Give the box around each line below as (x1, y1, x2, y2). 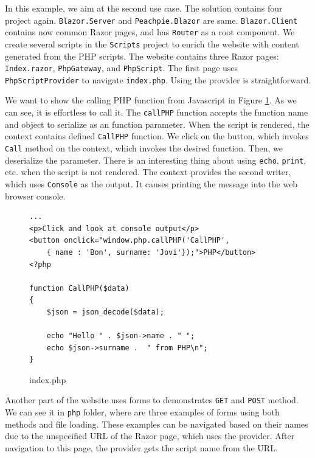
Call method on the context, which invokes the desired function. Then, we (5, 141, 283, 154)
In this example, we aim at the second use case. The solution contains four (5, 2, 283, 14)
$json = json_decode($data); (46, 307, 164, 316)
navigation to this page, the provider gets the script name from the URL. (5, 441, 278, 454)
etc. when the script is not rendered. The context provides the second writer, (5, 165, 291, 178)
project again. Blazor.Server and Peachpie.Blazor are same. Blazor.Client (5, 13, 298, 26)
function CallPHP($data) (29, 283, 130, 293)
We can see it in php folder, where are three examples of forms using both (5, 406, 280, 418)
